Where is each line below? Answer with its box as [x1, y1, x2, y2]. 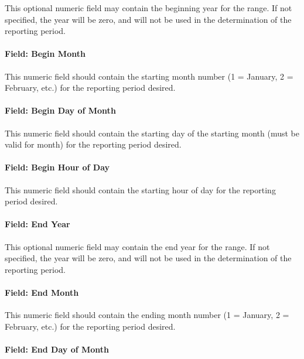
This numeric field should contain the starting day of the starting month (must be [5, 126, 299, 139]
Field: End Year [5, 218, 70, 230]
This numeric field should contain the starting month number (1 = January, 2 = [5, 70, 293, 82]
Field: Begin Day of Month [5, 104, 116, 117]
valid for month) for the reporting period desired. [5, 138, 182, 151]
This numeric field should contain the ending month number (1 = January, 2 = [5, 309, 289, 321]
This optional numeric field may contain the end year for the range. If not [5, 240, 270, 252]
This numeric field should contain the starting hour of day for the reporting [5, 183, 276, 196]
